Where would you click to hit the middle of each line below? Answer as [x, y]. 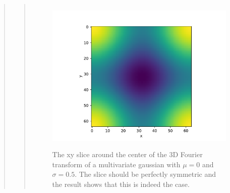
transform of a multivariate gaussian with [116, 164]
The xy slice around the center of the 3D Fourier [127, 154]
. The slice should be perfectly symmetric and [146, 174]
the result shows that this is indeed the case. [121, 184]
